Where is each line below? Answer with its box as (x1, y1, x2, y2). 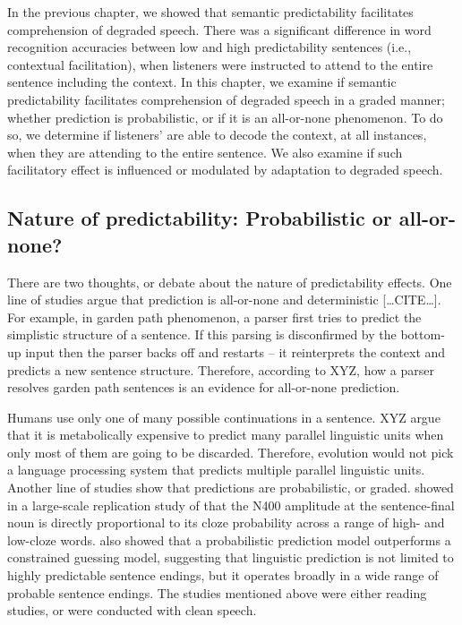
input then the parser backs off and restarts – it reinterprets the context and (25, 342, 446, 361)
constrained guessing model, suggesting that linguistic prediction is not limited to (7, 548, 454, 567)
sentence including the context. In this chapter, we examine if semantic (7, 73, 397, 91)
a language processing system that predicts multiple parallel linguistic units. (7, 460, 425, 479)
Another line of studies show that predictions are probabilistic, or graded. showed (7, 478, 454, 497)
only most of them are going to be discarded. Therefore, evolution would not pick (7, 442, 454, 461)
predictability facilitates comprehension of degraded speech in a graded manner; (7, 90, 445, 108)
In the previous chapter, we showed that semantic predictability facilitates (7, 3, 414, 21)
